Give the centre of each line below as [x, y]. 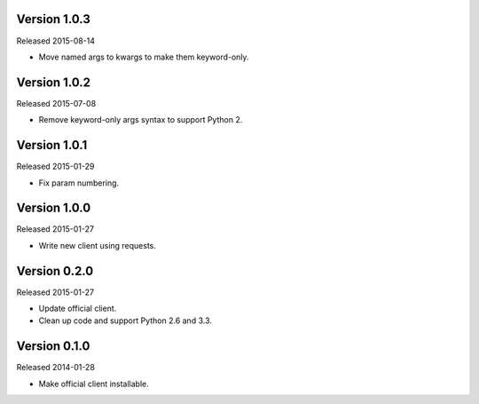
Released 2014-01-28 [55, 368]
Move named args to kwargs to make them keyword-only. [144, 57]
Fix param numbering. [79, 183]
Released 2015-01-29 [55, 166]
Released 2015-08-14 [56, 41]
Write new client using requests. [98, 245]
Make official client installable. [94, 384]
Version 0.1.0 [53, 346]
